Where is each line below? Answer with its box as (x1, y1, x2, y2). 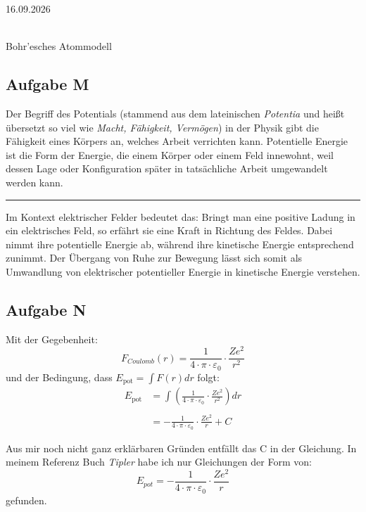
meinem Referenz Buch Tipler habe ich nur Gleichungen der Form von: (6, 454, 312, 469)
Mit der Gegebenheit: (6, 331, 98, 346)
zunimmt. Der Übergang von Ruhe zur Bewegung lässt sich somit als (6, 250, 303, 265)
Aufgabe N (6, 298, 87, 320)
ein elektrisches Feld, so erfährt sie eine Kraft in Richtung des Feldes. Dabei (6, 223, 333, 238)
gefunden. (6, 492, 47, 507)
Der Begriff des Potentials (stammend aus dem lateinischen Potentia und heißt (6, 105, 345, 120)
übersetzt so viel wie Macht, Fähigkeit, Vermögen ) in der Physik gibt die (6, 120, 319, 134)
